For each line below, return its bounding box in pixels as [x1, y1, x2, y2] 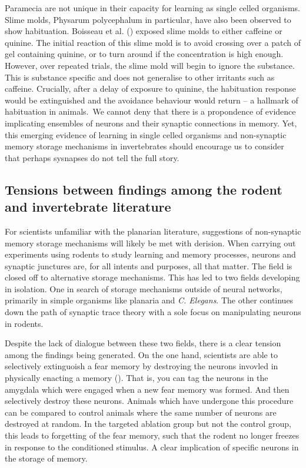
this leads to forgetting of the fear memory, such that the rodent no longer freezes [5, 429, 300, 441]
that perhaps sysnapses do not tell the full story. [5, 151, 179, 163]
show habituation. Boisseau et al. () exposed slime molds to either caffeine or [5, 25, 282, 37]
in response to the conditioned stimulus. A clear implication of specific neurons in [5, 440, 299, 453]
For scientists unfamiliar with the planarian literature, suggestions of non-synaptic [5, 225, 301, 237]
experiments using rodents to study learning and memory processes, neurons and [5, 248, 296, 260]
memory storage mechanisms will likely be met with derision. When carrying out [5, 236, 296, 249]
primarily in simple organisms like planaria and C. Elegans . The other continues [5, 294, 294, 306]
